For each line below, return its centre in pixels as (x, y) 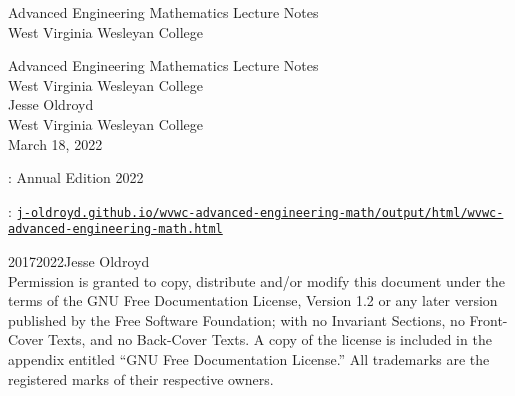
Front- (488, 319)
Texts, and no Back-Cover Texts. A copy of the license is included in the (270, 339)
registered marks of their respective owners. (141, 378)
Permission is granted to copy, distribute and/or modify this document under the (257, 280)
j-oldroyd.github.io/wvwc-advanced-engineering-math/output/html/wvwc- (260, 212)
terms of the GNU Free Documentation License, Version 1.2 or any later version (253, 300)
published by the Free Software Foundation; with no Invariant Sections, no (236, 319)
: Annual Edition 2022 (76, 177)
